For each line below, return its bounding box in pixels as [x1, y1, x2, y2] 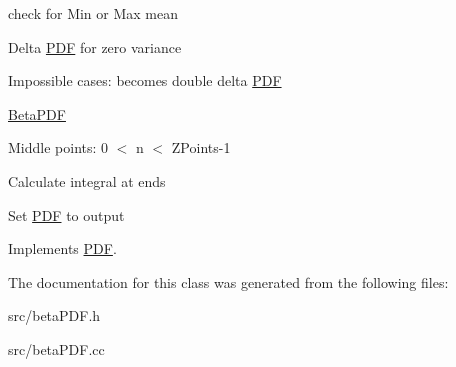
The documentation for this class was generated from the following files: [8, 271, 449, 292]
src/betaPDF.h [8, 305, 101, 326]
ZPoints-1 [171, 137, 231, 158]
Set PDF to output [8, 204, 125, 225]
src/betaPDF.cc [8, 338, 105, 359]
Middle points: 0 [8, 137, 109, 158]
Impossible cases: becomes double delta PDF [8, 70, 282, 91]
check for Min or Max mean [8, 3, 179, 23]
